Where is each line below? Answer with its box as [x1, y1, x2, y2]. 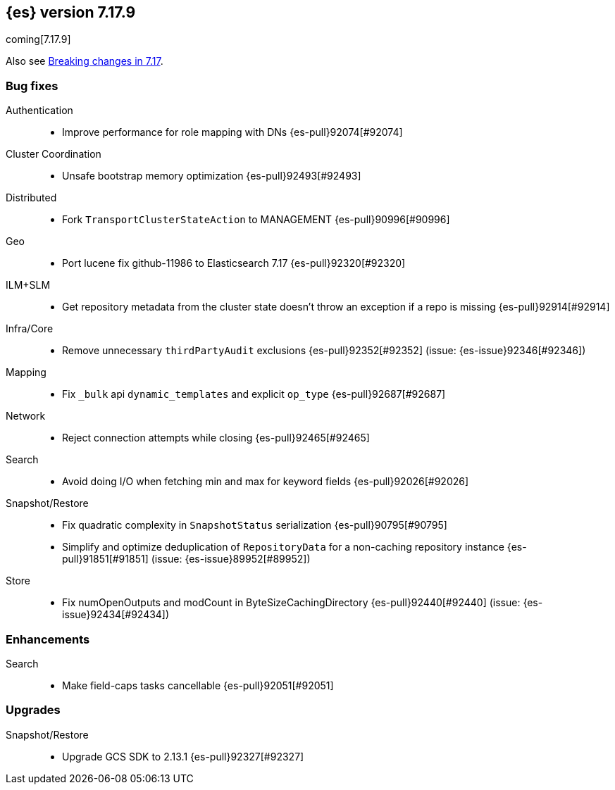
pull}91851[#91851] [62, 553, 149, 565]
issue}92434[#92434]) [62, 608, 170, 621]
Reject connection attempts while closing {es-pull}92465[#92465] [62, 432, 370, 444]
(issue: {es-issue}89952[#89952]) [151, 553, 311, 565]
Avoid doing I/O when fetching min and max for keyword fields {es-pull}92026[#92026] [62, 475, 469, 488]
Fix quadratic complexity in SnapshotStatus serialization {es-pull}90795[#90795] [62, 519, 447, 532]
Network [6, 410, 46, 422]
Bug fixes [6, 78, 58, 93]
